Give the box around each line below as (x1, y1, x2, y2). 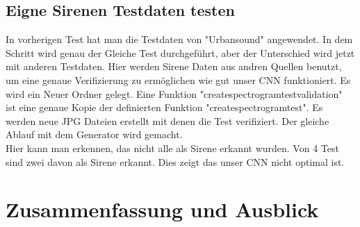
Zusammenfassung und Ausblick (6, 195, 319, 224)
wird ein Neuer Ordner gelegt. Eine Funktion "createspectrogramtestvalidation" (6, 86, 343, 101)
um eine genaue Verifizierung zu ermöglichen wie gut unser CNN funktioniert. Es (6, 72, 351, 87)
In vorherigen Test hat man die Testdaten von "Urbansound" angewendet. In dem (6, 32, 353, 47)
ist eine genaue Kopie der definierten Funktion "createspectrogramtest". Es (6, 100, 323, 115)
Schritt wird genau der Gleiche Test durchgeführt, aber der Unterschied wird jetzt (6, 45, 355, 60)
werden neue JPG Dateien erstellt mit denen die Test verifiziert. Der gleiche (6, 113, 329, 128)
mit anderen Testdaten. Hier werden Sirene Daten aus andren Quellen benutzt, (6, 59, 342, 74)
